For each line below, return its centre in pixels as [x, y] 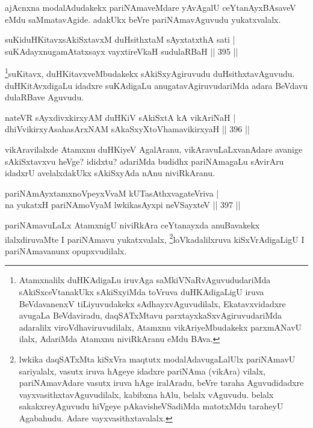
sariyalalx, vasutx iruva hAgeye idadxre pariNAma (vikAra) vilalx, [142, 371]
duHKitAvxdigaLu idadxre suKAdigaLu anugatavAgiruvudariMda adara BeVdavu [156, 85]
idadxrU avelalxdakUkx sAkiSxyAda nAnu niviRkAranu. [110, 173]
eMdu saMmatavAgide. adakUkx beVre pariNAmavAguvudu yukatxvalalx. [143, 19]
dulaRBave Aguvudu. [45, 97]
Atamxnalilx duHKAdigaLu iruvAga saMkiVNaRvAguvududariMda [145, 280]
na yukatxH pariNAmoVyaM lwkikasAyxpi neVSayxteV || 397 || [123, 205]
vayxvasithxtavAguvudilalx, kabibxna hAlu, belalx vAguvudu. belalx [146, 394]
